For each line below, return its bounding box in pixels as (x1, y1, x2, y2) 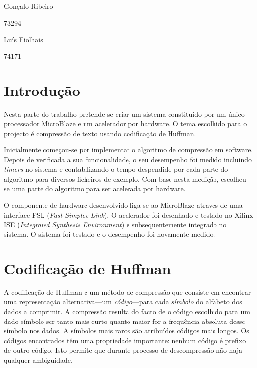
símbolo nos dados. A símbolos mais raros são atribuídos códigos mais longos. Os (4, 325, 249, 336)
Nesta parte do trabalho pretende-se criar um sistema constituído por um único (4, 108, 245, 119)
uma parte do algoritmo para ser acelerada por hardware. (12, 183, 186, 193)
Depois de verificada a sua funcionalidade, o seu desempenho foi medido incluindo (4, 154, 252, 164)
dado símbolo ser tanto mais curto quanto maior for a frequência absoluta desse (4, 316, 245, 326)
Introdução (4, 80, 80, 100)
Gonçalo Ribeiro (4, 1, 53, 11)
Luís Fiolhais (4, 34, 43, 45)
